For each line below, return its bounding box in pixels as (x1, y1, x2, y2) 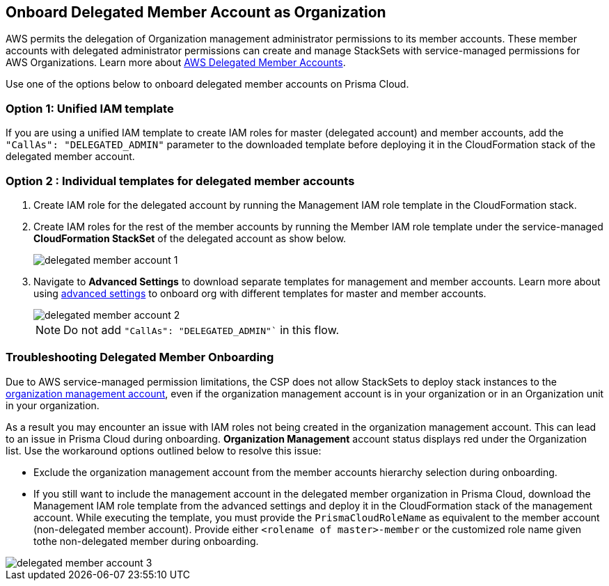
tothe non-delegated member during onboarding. (33, 534, 259, 547)
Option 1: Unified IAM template (6, 101, 174, 116)
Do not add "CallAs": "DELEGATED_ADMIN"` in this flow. (63, 322, 340, 337)
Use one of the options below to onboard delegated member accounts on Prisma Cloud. (6, 78, 409, 90)
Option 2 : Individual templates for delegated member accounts (6, 173, 355, 188)
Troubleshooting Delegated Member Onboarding (6, 350, 274, 365)
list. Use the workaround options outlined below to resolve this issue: (6, 444, 322, 457)
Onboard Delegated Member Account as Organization (6, 3, 386, 21)
